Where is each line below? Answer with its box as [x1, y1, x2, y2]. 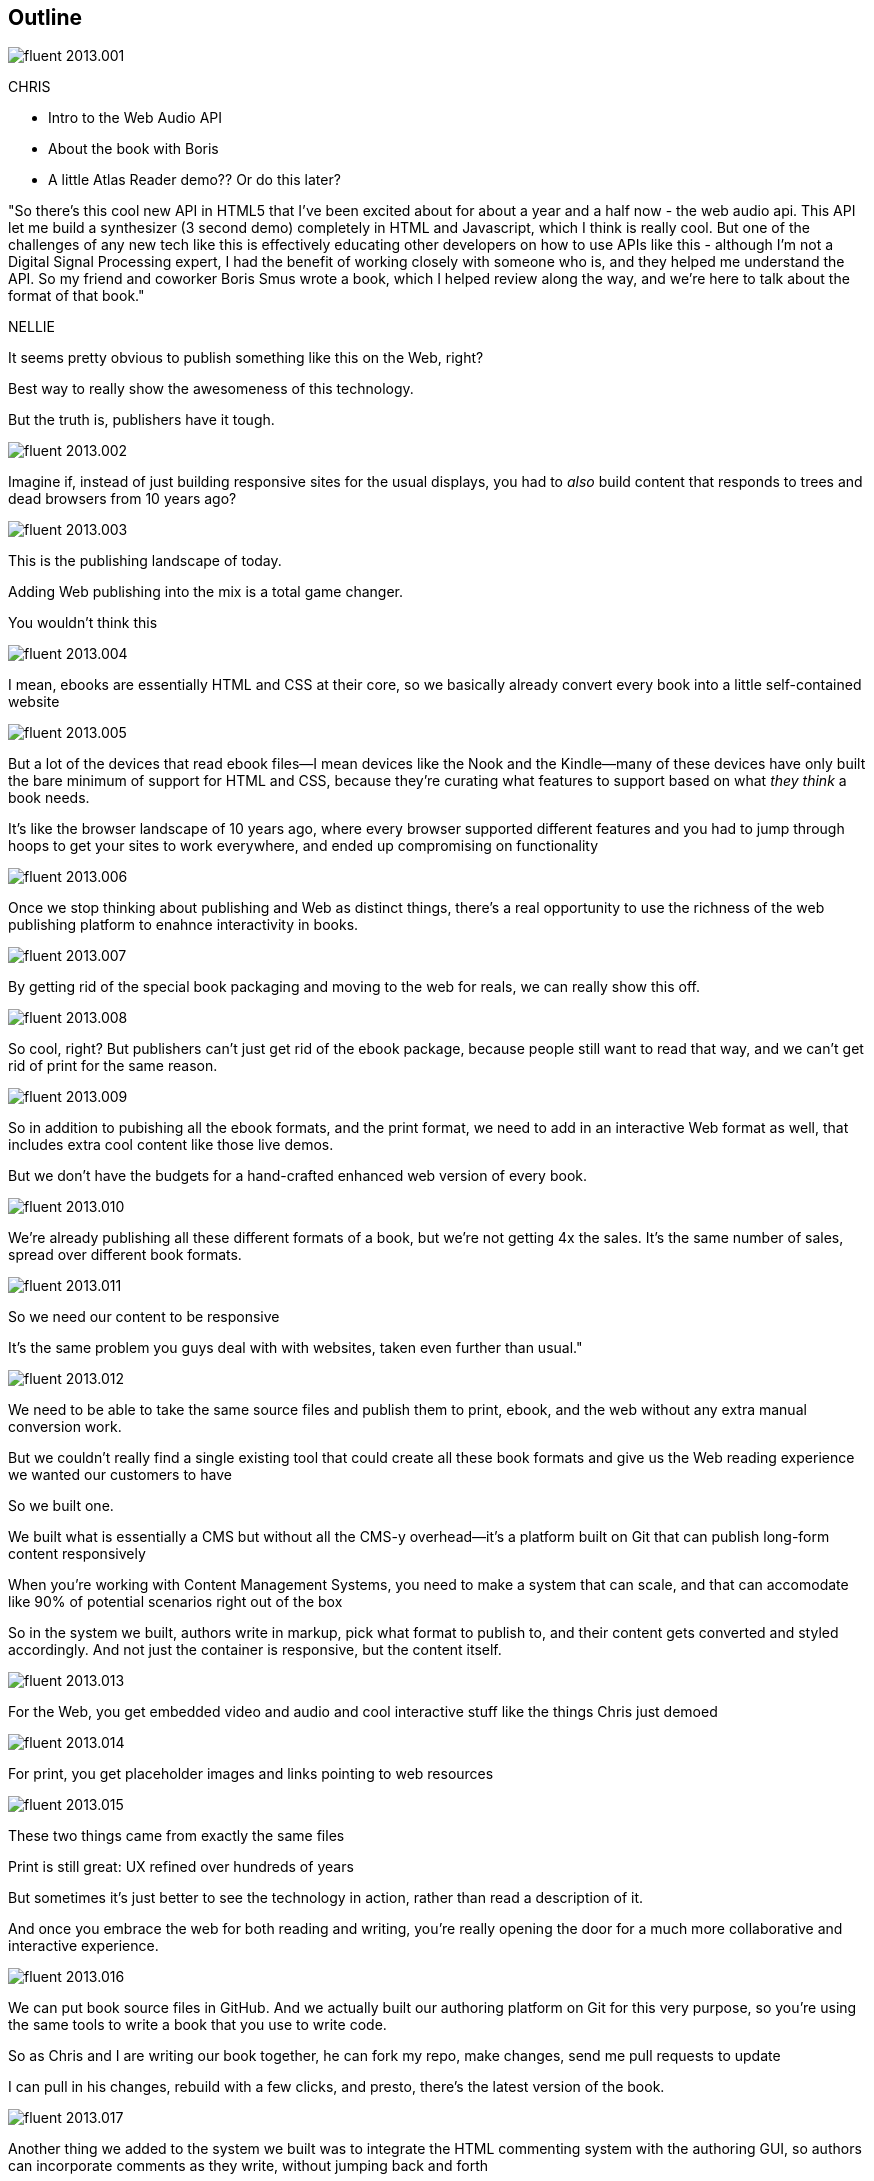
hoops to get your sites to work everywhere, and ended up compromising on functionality [8, 837, 599, 855]
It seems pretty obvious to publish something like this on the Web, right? [8, 349, 484, 367]
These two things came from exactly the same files [8, 1827, 345, 1845]
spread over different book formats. [8, 1246, 242, 1264]
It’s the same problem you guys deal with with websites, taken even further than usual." [8, 1339, 583, 1357]
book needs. [8, 789, 90, 807]
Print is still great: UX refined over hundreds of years [8, 1858, 354, 1876]
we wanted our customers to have [8, 1466, 232, 1484]
